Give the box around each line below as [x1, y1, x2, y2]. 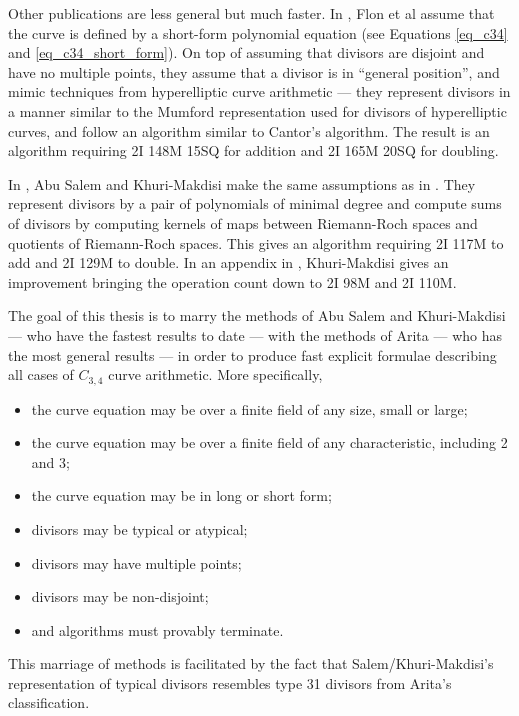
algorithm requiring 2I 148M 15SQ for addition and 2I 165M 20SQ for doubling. [8, 140, 499, 161]
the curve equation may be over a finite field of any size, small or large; [31, 398, 468, 419]
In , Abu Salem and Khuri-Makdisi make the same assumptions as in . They [8, 173, 476, 194]
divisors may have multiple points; [31, 552, 242, 573]
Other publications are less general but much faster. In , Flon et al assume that [8, 3, 495, 23]
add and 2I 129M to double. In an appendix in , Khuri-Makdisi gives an [8, 252, 449, 273]
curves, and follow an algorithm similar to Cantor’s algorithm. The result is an [8, 120, 490, 141]
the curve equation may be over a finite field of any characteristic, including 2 [31, 432, 508, 453]
